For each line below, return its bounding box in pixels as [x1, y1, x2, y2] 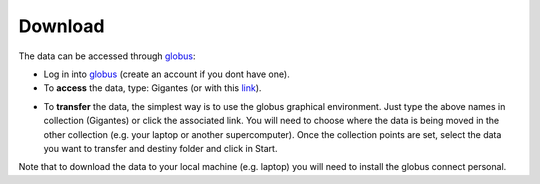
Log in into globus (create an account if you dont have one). [43, 68, 290, 80]
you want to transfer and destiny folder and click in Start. [43, 142, 278, 154]
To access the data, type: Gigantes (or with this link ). [43, 82, 262, 94]
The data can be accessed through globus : [18, 50, 196, 62]
